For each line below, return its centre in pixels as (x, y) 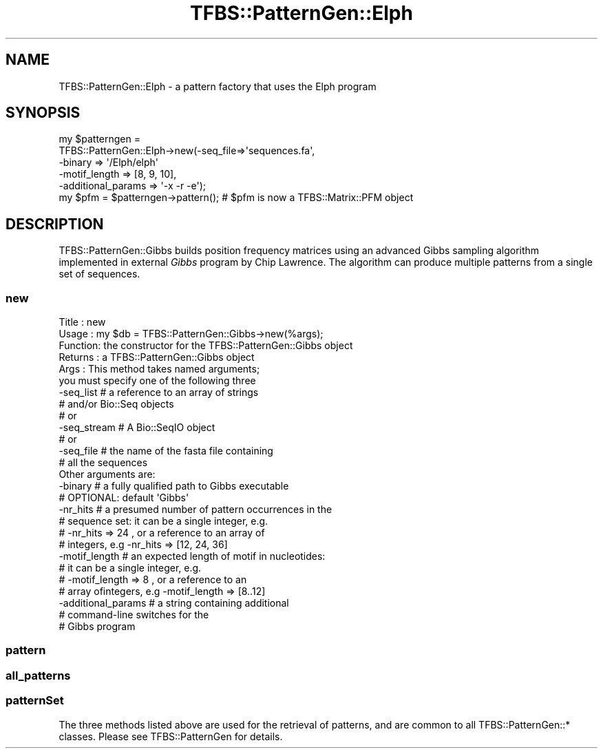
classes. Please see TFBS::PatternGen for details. (171, 736)
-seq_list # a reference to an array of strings (159, 392)
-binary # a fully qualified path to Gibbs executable (174, 486)
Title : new (82, 322)
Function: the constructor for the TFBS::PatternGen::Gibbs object (206, 346)
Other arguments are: (107, 474)
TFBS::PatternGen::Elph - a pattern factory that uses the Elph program (218, 86)
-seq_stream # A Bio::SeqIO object (137, 428)
